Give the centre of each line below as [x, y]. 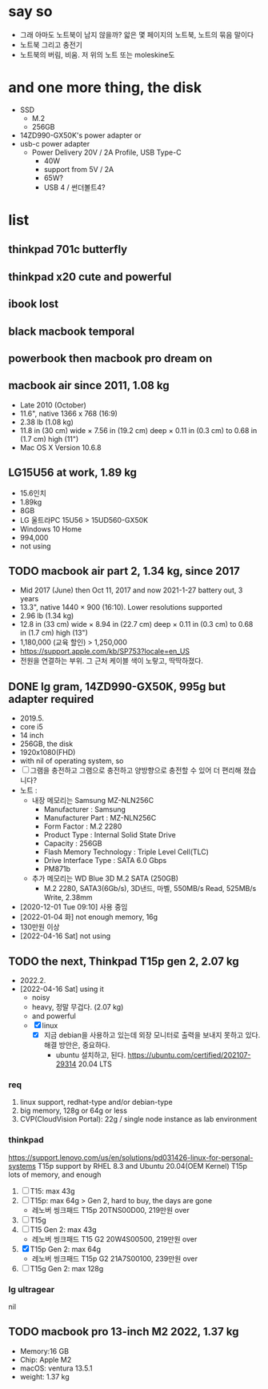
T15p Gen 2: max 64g [66, 1249]
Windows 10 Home [51, 529]
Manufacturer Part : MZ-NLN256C [100, 818]
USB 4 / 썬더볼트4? [74, 187]
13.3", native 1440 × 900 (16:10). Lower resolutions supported [121, 608]
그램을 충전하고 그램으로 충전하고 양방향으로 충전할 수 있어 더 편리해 [136, 770]
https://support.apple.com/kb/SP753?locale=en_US [105, 652]
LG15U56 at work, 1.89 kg [73, 473]
